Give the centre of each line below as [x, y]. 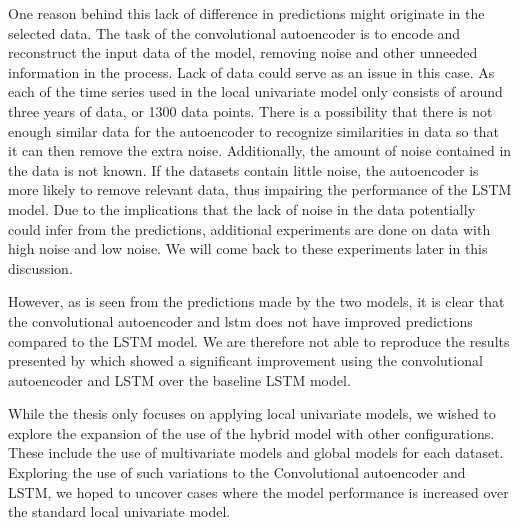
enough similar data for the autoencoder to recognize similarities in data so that [253, 130]
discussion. [40, 267]
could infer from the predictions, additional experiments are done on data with [249, 228]
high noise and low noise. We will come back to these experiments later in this [248, 248]
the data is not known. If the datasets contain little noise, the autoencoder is [243, 169]
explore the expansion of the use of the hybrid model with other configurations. [251, 432]
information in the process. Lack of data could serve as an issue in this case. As [251, 71]
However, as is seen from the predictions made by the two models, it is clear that [256, 301]
